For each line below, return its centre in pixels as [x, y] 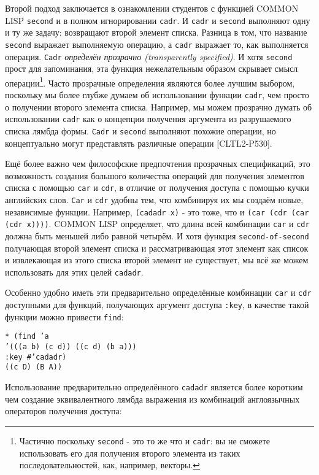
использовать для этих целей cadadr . [74, 272]
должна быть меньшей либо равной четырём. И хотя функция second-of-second [157, 235]
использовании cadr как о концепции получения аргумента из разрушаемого [148, 119]
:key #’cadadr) [36, 357]
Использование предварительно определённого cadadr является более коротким [154, 387]
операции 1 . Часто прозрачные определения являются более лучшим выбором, [150, 82]
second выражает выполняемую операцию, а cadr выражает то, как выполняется [157, 44]
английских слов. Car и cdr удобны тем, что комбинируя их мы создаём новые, [154, 199]
